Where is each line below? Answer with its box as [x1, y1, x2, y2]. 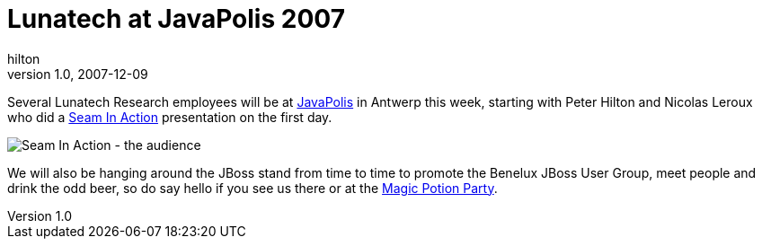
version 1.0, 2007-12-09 [7, 66, 148, 82]
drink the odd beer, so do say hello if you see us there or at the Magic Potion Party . [7, 180, 498, 196]
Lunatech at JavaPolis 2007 [7, 4, 345, 34]
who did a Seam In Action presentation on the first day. [7, 109, 332, 125]
